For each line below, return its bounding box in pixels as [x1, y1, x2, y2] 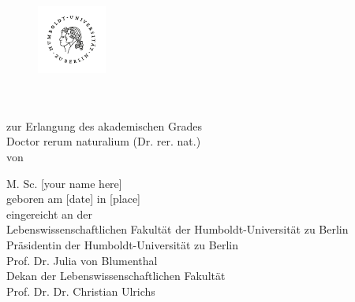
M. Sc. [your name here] [6, 175, 122, 191]
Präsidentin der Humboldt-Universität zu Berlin [6, 236, 238, 252]
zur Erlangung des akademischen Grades [6, 117, 202, 134]
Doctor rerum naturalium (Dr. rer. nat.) [6, 133, 201, 149]
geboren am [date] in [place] [6, 190, 140, 207]
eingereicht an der [6, 205, 92, 222]
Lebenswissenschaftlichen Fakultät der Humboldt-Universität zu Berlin [6, 221, 349, 238]
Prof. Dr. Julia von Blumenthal [6, 252, 158, 268]
